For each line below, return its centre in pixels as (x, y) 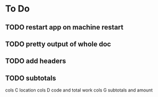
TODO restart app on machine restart (64, 27)
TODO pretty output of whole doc (58, 44)
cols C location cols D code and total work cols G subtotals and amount (79, 90)
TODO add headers (36, 61)
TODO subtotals (31, 78)
